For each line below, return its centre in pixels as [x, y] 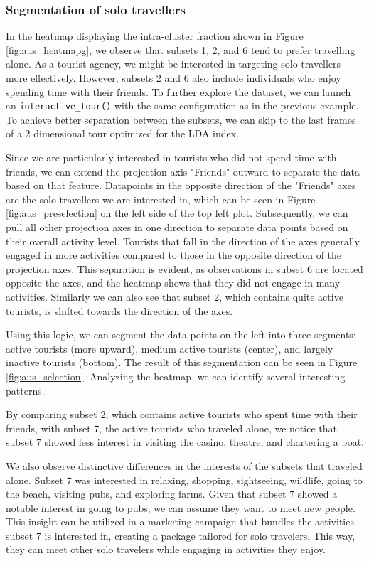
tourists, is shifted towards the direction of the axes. [119, 310]
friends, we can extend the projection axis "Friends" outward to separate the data [183, 171]
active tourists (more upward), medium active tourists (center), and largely [170, 348]
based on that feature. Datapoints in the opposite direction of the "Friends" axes [181, 185]
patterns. [25, 390]
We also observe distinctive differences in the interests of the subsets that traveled [184, 465]
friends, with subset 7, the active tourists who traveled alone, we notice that [171, 428]
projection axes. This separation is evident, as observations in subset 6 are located [184, 268]
